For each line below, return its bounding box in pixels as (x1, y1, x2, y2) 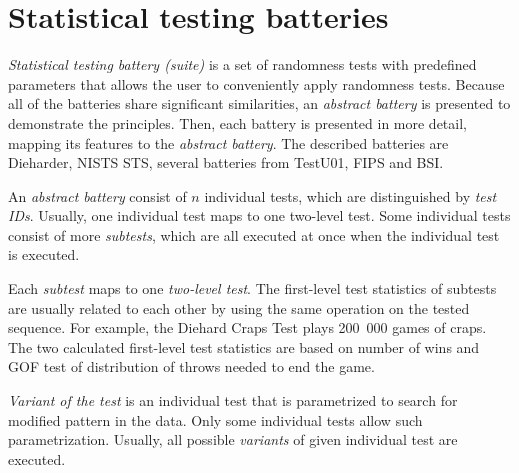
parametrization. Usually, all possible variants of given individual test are (8, 429, 458, 450)
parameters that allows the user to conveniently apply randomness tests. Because (8, 73, 505, 94)
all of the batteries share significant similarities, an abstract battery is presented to (8, 93, 511, 114)
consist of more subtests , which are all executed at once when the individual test (8, 224, 500, 245)
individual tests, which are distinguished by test (204, 185, 497, 206)
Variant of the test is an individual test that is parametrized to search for (8, 390, 458, 411)
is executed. (8, 244, 80, 265)
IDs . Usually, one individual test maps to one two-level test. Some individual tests (8, 205, 511, 226)
